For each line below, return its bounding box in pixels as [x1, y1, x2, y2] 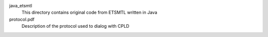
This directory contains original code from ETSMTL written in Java [21, 10, 157, 16]
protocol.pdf [9, 16, 35, 22]
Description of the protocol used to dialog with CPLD [21, 23, 130, 29]
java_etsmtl [9, 3, 32, 8]
